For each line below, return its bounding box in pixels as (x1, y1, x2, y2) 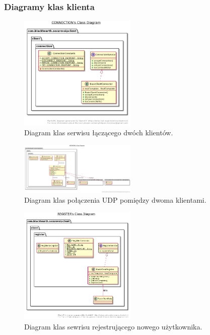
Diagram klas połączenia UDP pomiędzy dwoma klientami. (24, 195, 206, 205)
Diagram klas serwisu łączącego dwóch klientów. (24, 127, 173, 138)
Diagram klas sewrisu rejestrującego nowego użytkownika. (24, 321, 202, 331)
